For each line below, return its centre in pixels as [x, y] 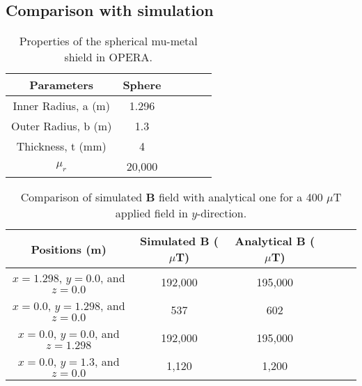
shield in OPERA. [109, 57]
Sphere [142, 85]
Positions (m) [69, 249]
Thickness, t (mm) [61, 146]
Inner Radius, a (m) [61, 106]
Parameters [62, 85]
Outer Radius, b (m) [62, 126]
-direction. [222, 213]
